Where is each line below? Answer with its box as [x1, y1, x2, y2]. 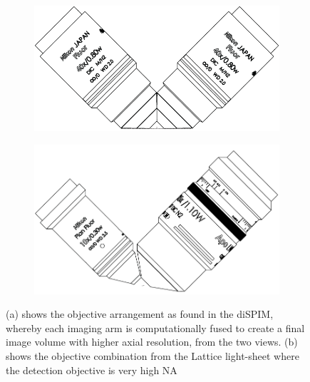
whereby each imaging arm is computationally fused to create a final [6, 320, 305, 335]
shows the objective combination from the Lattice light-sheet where [6, 349, 299, 363]
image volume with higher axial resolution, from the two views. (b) [6, 334, 298, 349]
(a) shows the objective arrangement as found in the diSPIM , [6, 306, 274, 321]
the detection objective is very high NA [6, 362, 177, 377]
